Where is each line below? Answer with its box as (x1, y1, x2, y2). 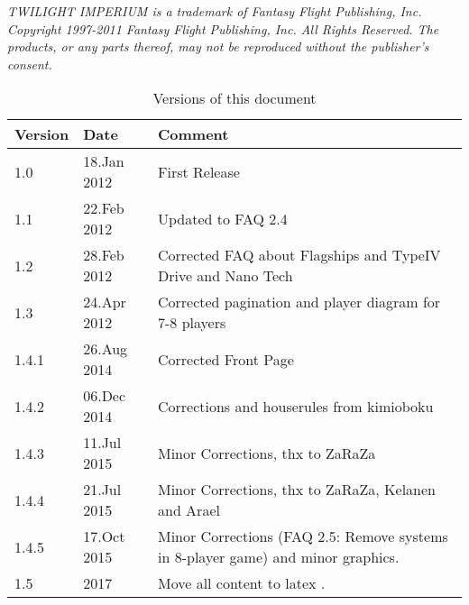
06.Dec (83, 385, 126, 407)
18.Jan (83, 151, 124, 172)
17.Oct (83, 526, 125, 547)
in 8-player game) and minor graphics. (157, 546, 400, 568)
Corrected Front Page (157, 348, 294, 370)
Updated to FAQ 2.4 (157, 207, 288, 229)
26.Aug (83, 338, 128, 360)
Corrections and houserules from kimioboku (157, 395, 434, 417)
